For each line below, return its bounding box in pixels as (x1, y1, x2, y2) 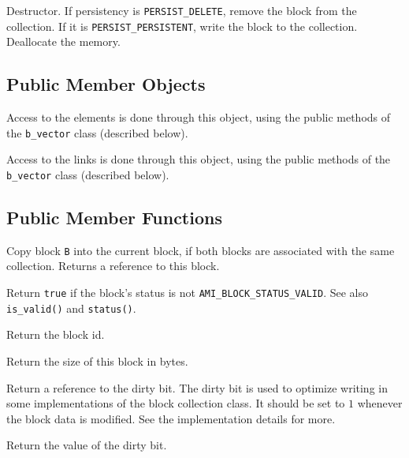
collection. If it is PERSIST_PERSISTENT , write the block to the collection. (6, 17, 358, 34)
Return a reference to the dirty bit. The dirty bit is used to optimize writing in (6, 379, 388, 396)
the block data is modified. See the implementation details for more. (6, 410, 336, 426)
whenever (357, 395, 403, 411)
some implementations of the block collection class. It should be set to (6, 395, 345, 411)
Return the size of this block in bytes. (6, 352, 188, 369)
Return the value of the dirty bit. (6, 437, 167, 453)
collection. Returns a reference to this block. (6, 257, 220, 274)
